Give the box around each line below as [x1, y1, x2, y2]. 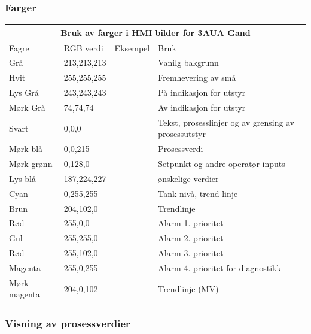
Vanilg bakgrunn [158, 56, 219, 69]
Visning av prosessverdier [5, 316, 130, 331]
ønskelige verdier [158, 172, 219, 184]
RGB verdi [63, 41, 103, 54]
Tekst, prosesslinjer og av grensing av [158, 116, 295, 128]
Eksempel [114, 41, 150, 54]
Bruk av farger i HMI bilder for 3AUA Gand [60, 26, 251, 38]
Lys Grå [9, 86, 39, 99]
